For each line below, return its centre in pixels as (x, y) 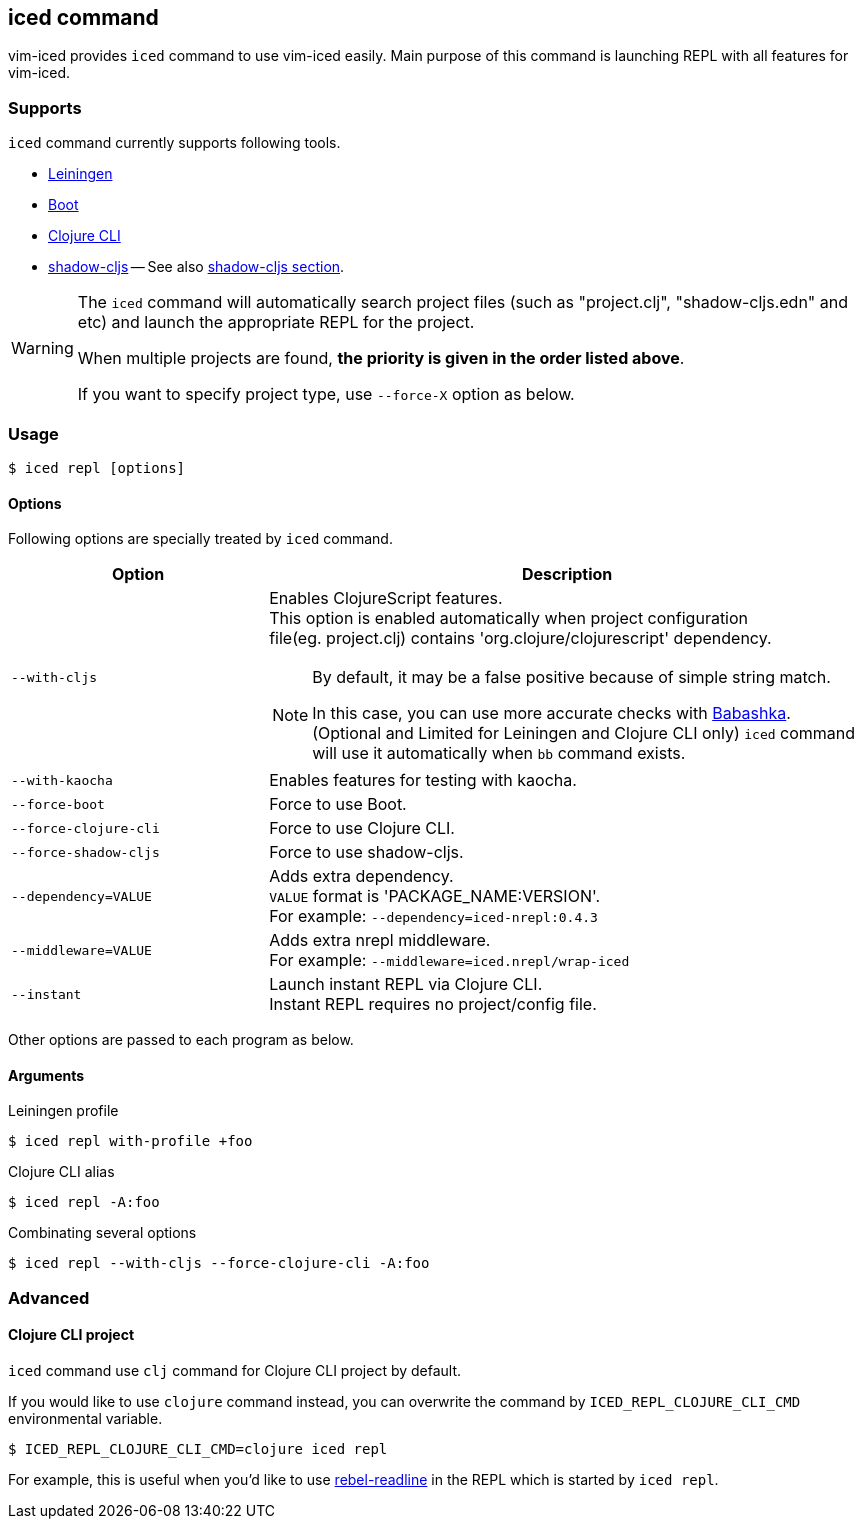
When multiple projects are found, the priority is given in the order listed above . (381, 358)
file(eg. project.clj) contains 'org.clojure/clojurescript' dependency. (520, 638)
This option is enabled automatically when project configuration (509, 618)
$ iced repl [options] (97, 467)
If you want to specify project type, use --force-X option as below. (326, 394)
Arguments (46, 1075)
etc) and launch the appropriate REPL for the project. (276, 322)
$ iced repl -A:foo (84, 1202)
